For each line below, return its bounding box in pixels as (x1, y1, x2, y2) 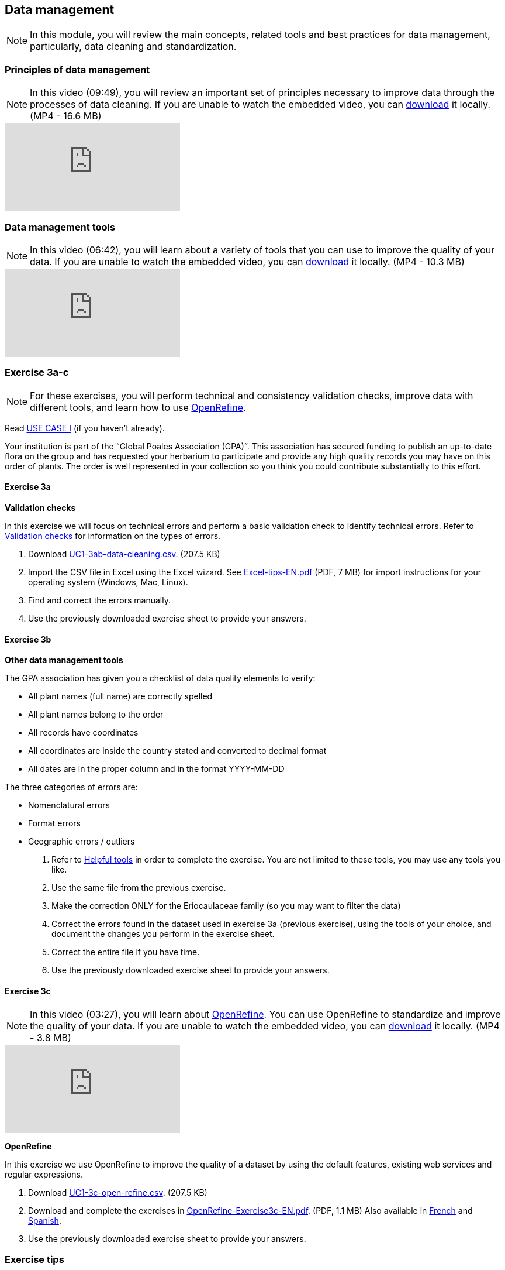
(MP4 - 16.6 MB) (30, 110, 102, 122)
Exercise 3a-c (5, 366, 69, 379)
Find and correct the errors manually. (28, 595, 171, 605)
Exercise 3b (5, 634, 51, 644)
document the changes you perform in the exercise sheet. (51, 929, 275, 939)
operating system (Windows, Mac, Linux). (28, 576, 188, 587)
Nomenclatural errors (28, 800, 110, 811)
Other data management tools (5, 655, 123, 665)
